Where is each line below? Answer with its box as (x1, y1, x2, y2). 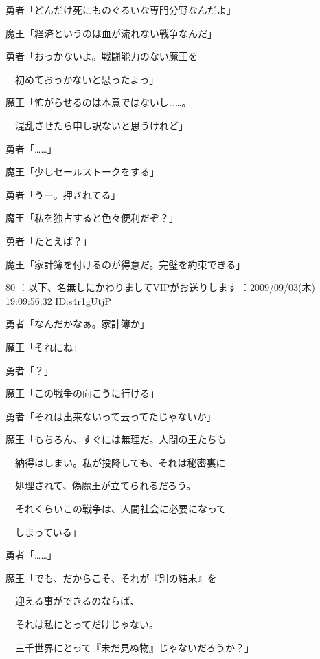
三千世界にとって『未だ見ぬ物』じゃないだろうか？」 (14, 640, 255, 654)
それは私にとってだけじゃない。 (14, 617, 159, 631)
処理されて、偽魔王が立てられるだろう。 (14, 478, 196, 493)
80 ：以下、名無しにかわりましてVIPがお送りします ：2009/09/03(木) (5, 280, 315, 294)
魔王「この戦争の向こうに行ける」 (5, 386, 159, 400)
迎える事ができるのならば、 (14, 594, 140, 608)
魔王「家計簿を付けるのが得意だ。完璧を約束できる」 (5, 257, 246, 271)
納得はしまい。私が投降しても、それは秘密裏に (14, 455, 226, 469)
